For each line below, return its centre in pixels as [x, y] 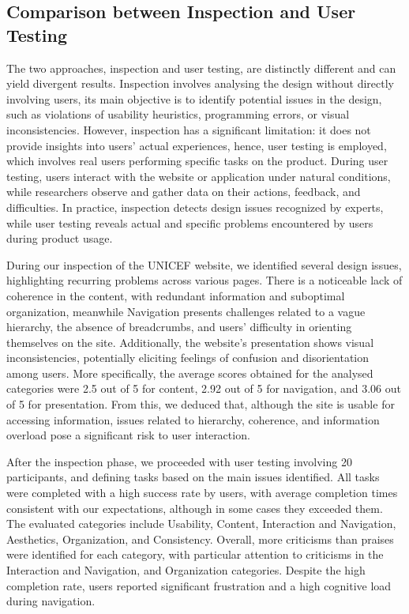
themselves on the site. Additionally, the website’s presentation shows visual [190, 342]
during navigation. [51, 601]
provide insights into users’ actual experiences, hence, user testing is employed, [197, 145]
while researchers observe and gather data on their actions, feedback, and [184, 192]
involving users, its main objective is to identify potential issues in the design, [194, 98]
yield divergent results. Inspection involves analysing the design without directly [200, 83]
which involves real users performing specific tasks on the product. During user [197, 161]
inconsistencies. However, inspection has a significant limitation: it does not [189, 129]
